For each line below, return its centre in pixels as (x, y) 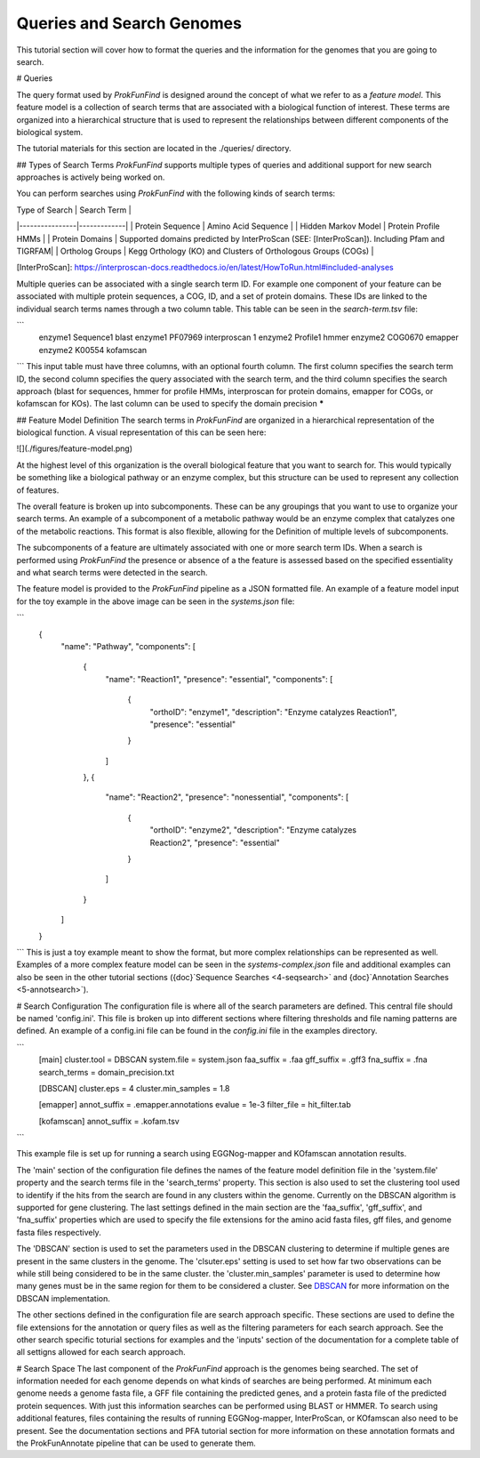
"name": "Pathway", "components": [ (128, 646)
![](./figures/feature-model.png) (75, 448)
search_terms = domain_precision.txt (107, 1072)
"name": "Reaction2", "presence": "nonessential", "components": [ (227, 797)
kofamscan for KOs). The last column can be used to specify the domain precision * (170, 404)
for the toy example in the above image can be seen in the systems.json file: (156, 601)
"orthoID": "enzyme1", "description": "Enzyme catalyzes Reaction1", (273, 712)
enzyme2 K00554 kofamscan (93, 350)
